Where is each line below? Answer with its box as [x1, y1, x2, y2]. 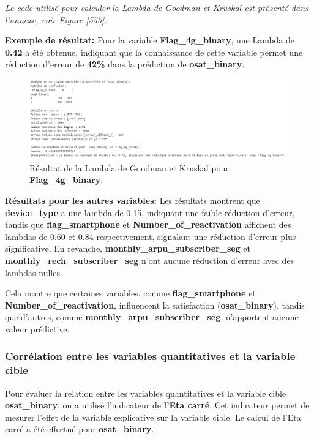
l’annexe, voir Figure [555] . [5, 13, 107, 26]
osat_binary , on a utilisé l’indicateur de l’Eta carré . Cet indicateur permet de [5, 399, 310, 411]
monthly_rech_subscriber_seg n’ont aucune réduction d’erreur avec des [5, 253, 294, 266]
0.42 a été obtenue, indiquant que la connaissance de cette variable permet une [5, 45, 303, 58]
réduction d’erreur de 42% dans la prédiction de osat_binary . [5, 58, 245, 70]
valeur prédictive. [5, 322, 70, 335]
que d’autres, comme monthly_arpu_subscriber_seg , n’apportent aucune [5, 310, 299, 323]
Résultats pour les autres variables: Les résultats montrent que [5, 194, 260, 206]
